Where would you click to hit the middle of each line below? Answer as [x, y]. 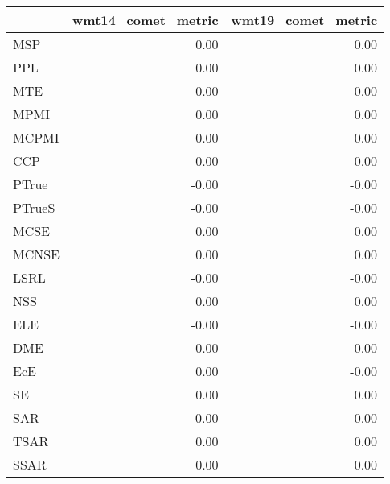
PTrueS [34, 207]
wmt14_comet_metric [146, 20]
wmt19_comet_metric [304, 20]
